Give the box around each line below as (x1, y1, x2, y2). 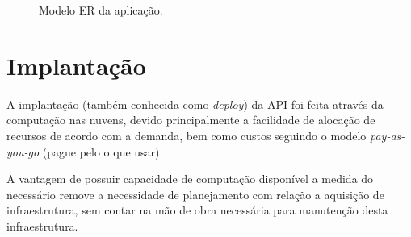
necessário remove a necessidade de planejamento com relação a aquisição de (6, 185, 384, 202)
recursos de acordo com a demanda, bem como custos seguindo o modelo (6, 127, 367, 143)
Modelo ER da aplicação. (39, 2, 163, 18)
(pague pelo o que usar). (42, 143, 163, 160)
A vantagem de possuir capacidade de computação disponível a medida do (6, 170, 374, 187)
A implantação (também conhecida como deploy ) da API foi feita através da (6, 95, 384, 112)
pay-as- (370, 127, 405, 143)
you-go (6, 143, 40, 160)
